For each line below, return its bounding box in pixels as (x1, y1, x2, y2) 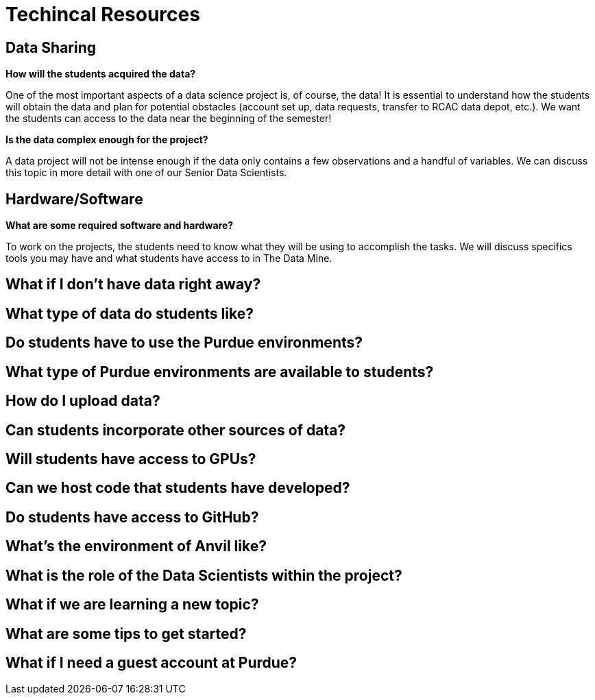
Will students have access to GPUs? (5, 450, 256, 468)
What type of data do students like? (5, 304, 254, 322)
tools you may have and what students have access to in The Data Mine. (5, 252, 332, 265)
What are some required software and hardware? (5, 219, 234, 232)
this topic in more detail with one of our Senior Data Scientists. (5, 167, 287, 179)
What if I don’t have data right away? (5, 276, 261, 293)
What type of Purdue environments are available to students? (5, 363, 434, 381)
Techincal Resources (5, 3, 200, 26)
